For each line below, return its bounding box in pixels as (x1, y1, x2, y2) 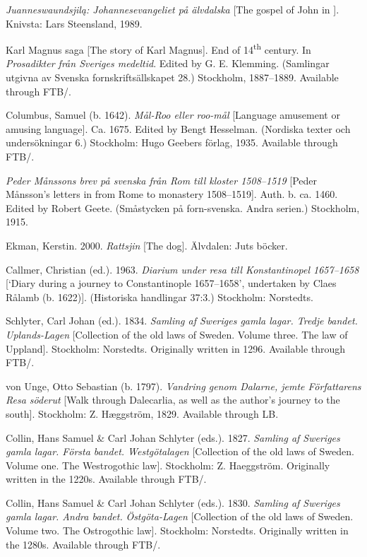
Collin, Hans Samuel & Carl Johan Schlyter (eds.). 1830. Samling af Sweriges (6, 495, 340, 510)
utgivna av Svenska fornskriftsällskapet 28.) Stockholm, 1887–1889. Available (6, 70, 339, 85)
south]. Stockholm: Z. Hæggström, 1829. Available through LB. (6, 406, 279, 421)
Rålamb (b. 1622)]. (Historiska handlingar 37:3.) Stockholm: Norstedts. (6, 289, 313, 304)
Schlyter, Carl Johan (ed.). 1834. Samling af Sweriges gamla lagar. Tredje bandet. (6, 313, 358, 328)
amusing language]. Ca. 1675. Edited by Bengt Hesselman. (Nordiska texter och (6, 121, 351, 136)
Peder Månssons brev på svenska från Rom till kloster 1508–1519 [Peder (6, 172, 318, 187)
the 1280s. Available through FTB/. (6, 537, 161, 551)
